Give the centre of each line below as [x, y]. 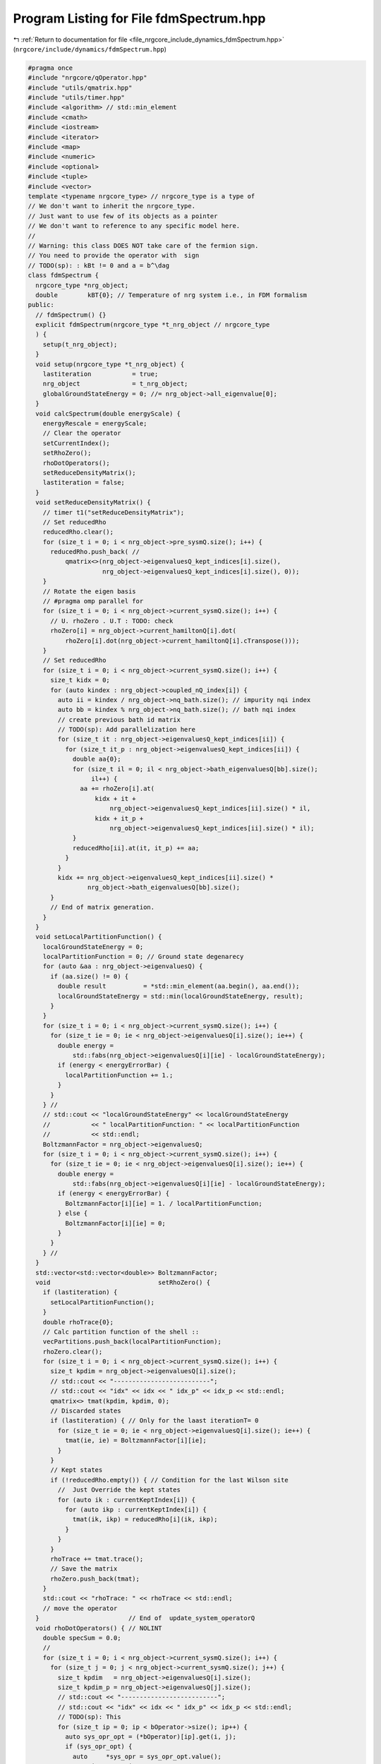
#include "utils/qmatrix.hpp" [80, 87]
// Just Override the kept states [119, 1490]
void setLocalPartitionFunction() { [99, 937]
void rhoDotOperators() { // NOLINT [99, 1628]
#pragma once [50, 68]
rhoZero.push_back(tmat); [95, 1578]
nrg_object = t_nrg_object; [115, 384]
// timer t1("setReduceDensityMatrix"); [114, 512]
